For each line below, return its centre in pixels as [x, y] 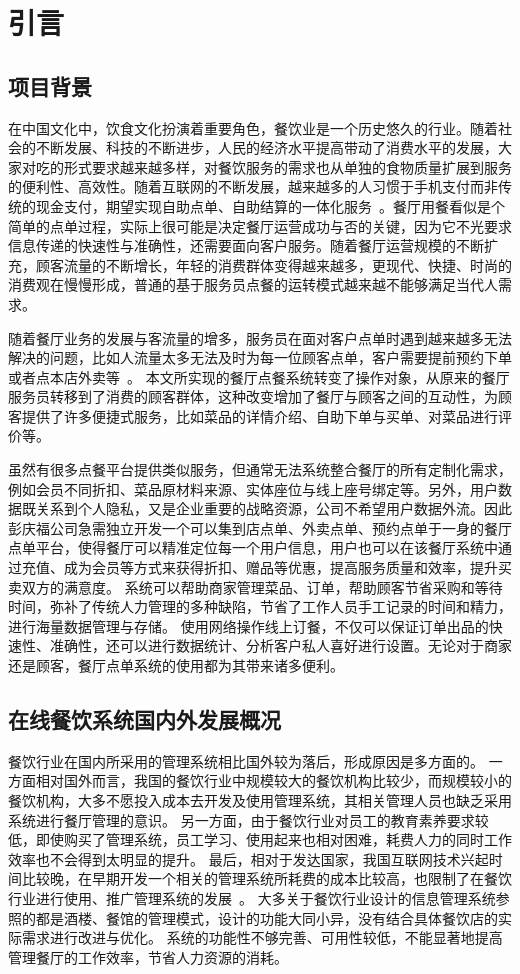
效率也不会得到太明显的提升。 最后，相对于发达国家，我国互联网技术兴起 [248, 858]
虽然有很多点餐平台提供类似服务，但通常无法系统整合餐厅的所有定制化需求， [260, 469]
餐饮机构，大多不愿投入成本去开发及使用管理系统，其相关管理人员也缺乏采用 [260, 800]
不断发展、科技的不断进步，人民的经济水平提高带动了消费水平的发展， [266, 147]
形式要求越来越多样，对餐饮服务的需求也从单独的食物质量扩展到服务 [287, 166]
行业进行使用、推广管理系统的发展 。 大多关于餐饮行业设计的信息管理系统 [252, 897]
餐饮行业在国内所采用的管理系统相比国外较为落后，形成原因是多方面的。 [246, 760]
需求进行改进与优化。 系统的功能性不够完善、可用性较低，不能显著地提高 [262, 937]
